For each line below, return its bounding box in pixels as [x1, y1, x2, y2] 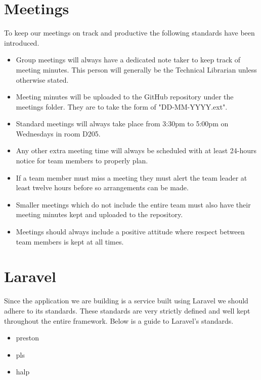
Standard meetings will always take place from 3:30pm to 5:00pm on [16, 118, 229, 129]
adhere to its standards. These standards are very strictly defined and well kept [4, 305, 250, 316]
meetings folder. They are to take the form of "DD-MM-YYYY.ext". [16, 101, 228, 112]
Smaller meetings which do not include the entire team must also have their [16, 199, 251, 210]
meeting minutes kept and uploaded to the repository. [16, 209, 183, 220]
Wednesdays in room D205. [16, 128, 101, 139]
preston [16, 332, 39, 343]
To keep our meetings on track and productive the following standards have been [4, 27, 255, 38]
